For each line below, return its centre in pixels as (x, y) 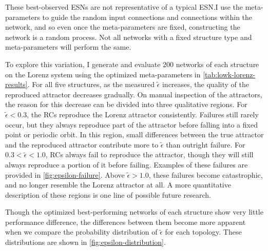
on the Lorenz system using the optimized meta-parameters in (103, 74)
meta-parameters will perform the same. (68, 47)
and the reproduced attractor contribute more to (82, 144)
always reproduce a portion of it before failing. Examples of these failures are (127, 164)
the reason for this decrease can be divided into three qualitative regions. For (126, 104)
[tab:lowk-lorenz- (229, 74)
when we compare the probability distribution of (81, 232)
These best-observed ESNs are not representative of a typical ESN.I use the (124, 7)
